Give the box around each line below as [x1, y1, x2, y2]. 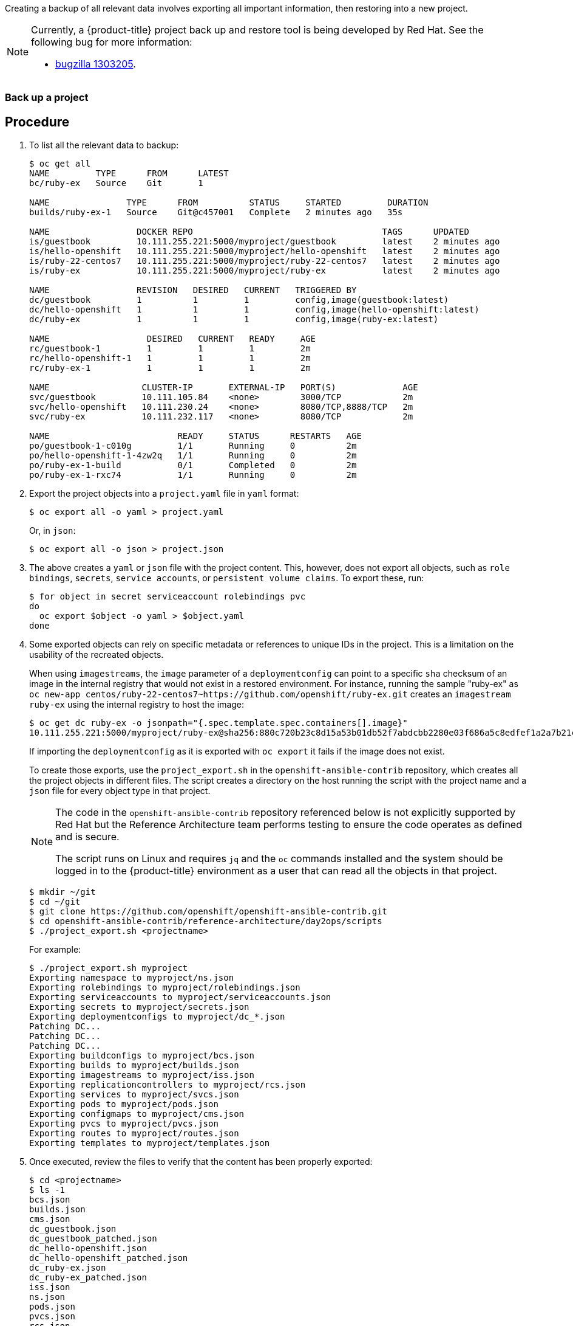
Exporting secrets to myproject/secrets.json [29, 1002, 249, 1012]
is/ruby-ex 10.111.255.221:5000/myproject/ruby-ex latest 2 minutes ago [29, 266, 500, 276]
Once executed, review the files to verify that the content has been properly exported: [29, 1156, 373, 1167]
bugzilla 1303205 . [55, 58, 136, 70]
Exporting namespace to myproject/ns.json [29, 973, 234, 983]
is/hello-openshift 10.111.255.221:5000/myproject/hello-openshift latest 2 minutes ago [29, 246, 500, 257]
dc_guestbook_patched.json [29, 1234, 157, 1244]
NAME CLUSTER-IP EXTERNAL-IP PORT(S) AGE [29, 382, 418, 393]
